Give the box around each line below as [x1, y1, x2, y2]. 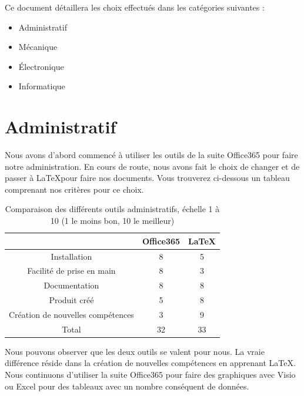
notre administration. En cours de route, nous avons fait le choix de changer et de [5, 160, 300, 172]
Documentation [44, 279, 99, 291]
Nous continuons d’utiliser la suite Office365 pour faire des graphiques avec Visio [5, 368, 296, 380]
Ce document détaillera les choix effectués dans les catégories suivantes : [5, 1, 265, 13]
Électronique [18, 60, 64, 72]
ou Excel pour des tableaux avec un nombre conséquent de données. [5, 380, 249, 392]
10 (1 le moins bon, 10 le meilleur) [50, 214, 175, 227]
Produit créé [49, 294, 94, 306]
